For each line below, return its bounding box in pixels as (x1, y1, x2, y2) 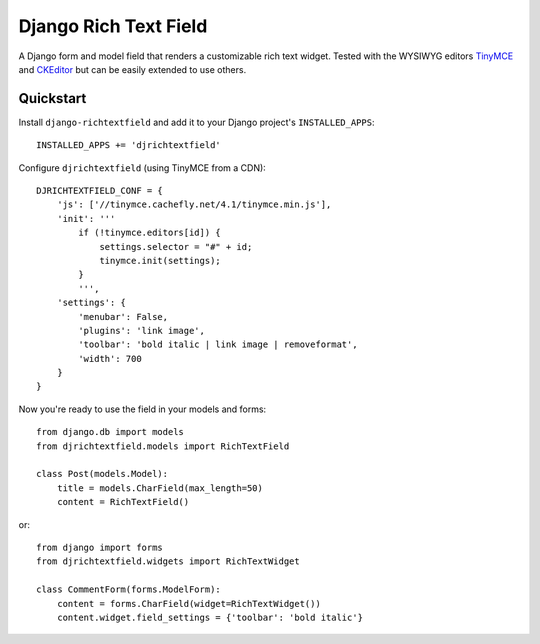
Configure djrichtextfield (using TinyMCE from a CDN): (18, 161, 267, 174)
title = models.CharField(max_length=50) (56, 482, 264, 494)
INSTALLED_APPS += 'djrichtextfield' (36, 140, 222, 151)
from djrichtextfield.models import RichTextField (36, 440, 290, 452)
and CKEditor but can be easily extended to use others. (18, 63, 247, 75)
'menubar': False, (78, 311, 169, 322)
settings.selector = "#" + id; (99, 241, 253, 252)
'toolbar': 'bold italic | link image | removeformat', (78, 339, 359, 350)
